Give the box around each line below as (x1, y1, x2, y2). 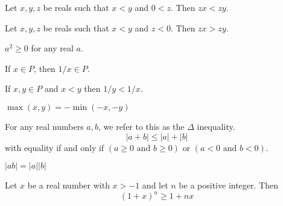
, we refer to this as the (98, 120, 185, 132)
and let (142, 179, 168, 192)
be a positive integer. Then (179, 179, 278, 192)
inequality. (197, 120, 235, 132)
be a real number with (27, 179, 110, 192)
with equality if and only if (5, 141, 104, 153)
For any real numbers (5, 120, 84, 132)
